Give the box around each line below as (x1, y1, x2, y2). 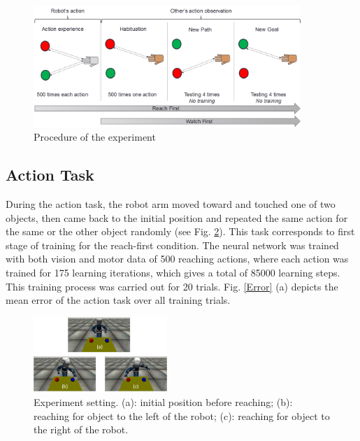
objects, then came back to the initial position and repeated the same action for (6, 210, 348, 225)
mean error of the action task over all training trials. (6, 293, 231, 307)
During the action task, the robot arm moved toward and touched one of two (6, 197, 336, 211)
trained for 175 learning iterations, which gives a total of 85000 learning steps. (6, 265, 340, 279)
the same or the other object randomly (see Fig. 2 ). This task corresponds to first (6, 224, 355, 239)
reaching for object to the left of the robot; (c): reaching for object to (34, 408, 330, 423)
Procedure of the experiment (34, 129, 156, 144)
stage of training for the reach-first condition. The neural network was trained (6, 237, 339, 252)
